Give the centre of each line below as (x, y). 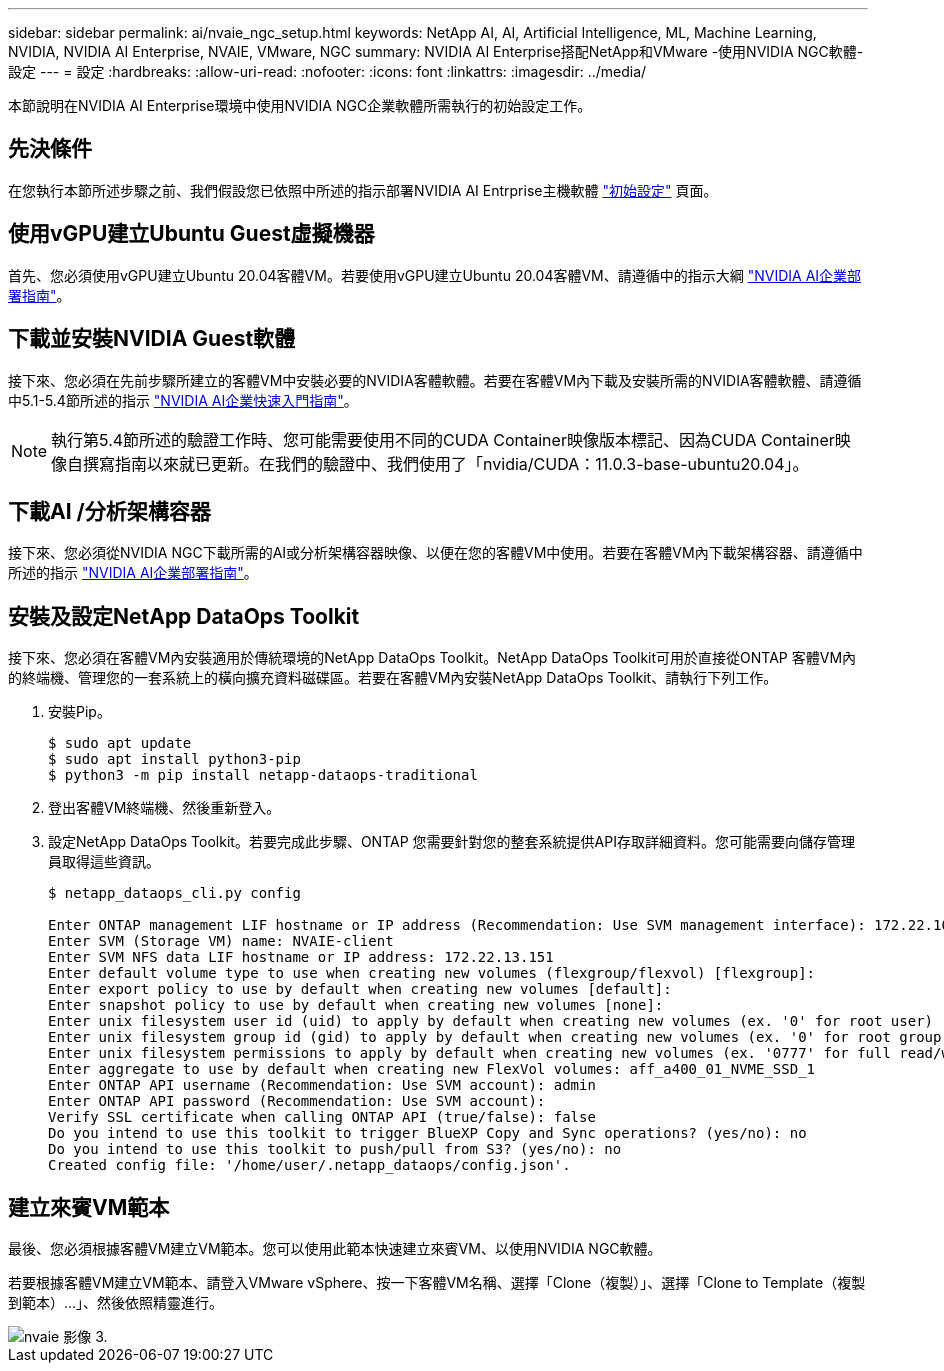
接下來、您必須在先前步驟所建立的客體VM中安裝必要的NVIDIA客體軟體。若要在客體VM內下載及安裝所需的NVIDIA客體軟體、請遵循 (435, 380)
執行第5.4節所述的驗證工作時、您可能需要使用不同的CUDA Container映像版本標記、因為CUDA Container (443, 439)
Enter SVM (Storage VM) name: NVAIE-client (221, 941)
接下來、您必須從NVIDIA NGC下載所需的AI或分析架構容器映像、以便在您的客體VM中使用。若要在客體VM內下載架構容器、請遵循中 (435, 553)
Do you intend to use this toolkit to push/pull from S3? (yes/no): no (335, 1149)
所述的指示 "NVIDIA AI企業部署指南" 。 (133, 573)
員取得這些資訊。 (104, 862)
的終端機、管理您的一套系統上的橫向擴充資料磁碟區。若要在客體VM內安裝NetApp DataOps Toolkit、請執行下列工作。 (393, 678)
